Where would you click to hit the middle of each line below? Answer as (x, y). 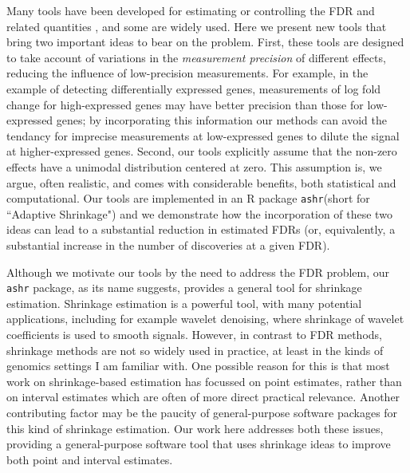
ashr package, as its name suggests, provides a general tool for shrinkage (184, 288)
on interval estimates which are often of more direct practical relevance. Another (203, 397)
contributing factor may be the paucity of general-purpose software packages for (202, 412)
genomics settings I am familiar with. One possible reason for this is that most (198, 366)
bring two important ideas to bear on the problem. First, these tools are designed (205, 42)
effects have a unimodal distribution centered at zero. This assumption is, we (194, 166)
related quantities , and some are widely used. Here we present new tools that (197, 26)
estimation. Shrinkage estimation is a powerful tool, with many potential (184, 303)
